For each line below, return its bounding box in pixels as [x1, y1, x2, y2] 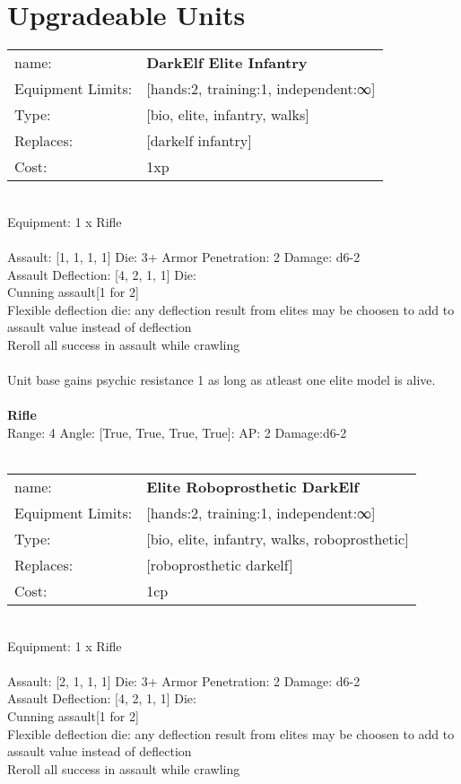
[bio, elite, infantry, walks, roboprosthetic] [146, 528, 409, 550]
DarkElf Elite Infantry [146, 52, 308, 74]
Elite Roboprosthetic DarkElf [146, 476, 359, 498]
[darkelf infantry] [146, 130, 252, 152]
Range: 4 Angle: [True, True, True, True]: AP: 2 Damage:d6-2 [7, 422, 347, 441]
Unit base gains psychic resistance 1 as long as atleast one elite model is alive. [7, 370, 436, 389]
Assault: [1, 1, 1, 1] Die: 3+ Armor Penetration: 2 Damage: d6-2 [7, 247, 361, 266]
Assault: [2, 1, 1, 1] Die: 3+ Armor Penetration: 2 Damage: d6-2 [7, 671, 361, 690]
